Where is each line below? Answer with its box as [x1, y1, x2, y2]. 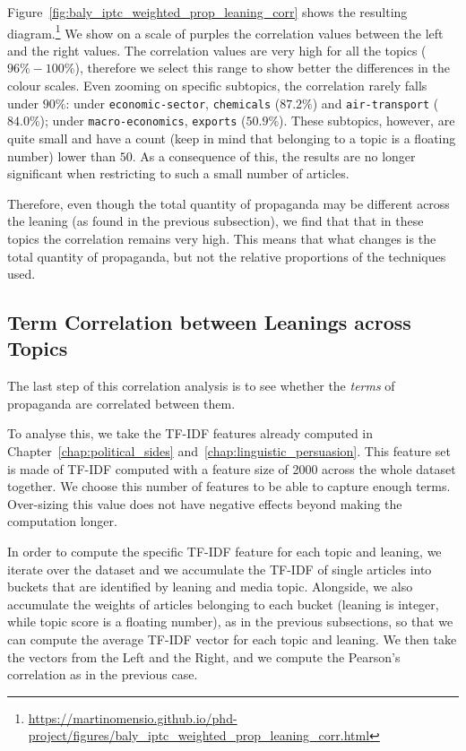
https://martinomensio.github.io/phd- [28, 708, 237, 727]
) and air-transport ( [312, 93, 439, 112]
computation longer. [7, 512, 117, 531]
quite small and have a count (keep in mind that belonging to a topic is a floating [7, 128, 456, 147]
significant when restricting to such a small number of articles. [7, 164, 349, 183]
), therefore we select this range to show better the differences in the [74, 58, 450, 77]
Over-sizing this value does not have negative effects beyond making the [7, 494, 402, 513]
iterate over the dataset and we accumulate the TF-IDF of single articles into [7, 559, 432, 578]
